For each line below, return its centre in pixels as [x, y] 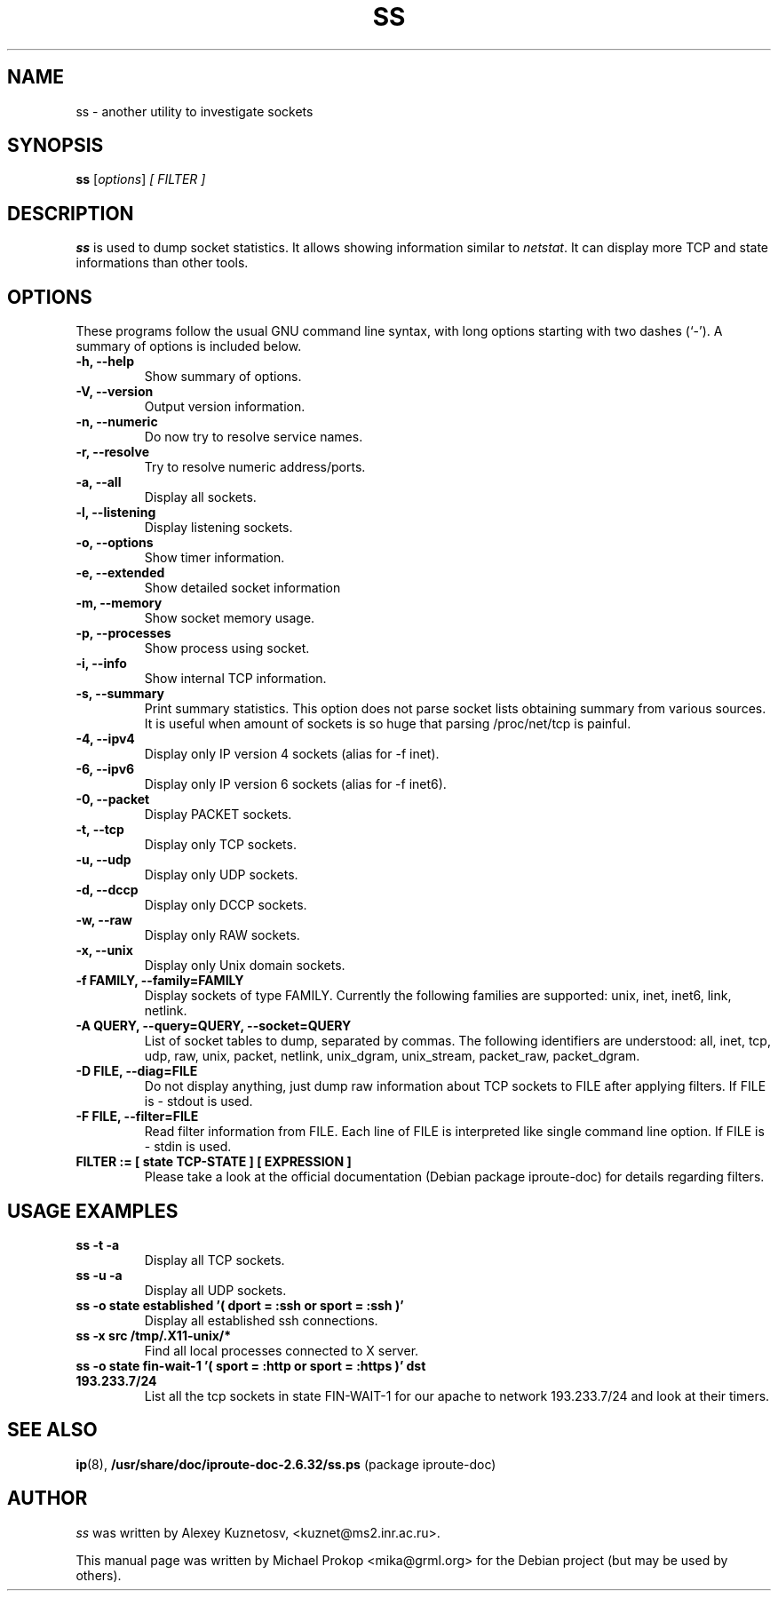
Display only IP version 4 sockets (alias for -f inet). [292, 754]
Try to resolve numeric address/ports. [255, 467]
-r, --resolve [112, 452]
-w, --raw [104, 920]
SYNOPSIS [56, 146]
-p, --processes [123, 633]
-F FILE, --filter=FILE [137, 1117]
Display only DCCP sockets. [226, 905]
